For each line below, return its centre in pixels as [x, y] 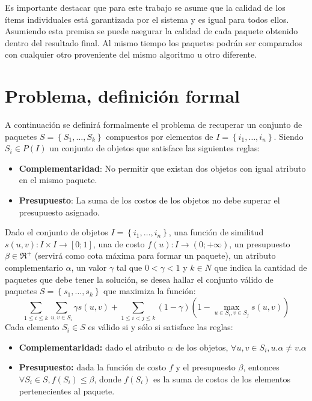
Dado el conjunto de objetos [57, 232]
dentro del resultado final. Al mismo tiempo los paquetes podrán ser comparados [154, 42]
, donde [108, 378]
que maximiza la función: [150, 291]
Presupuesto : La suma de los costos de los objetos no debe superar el [149, 200]
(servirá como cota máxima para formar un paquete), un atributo [155, 255]
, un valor [89, 267]
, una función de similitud [216, 232]
